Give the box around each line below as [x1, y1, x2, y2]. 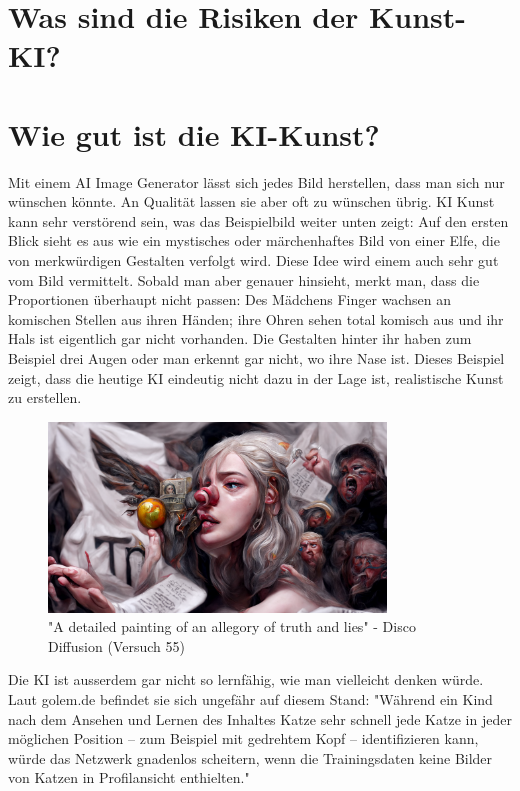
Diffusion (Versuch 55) [48, 635, 185, 656]
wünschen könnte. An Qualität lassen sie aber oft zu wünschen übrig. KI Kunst [8, 191, 495, 212]
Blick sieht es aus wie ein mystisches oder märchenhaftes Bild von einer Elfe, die [8, 230, 500, 251]
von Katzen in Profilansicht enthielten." [8, 767, 250, 788]
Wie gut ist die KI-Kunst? [8, 113, 380, 154]
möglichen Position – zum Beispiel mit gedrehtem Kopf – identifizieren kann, [8, 728, 479, 749]
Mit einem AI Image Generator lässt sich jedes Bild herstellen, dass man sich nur [8, 171, 505, 192]
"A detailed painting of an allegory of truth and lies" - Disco [48, 616, 416, 637]
